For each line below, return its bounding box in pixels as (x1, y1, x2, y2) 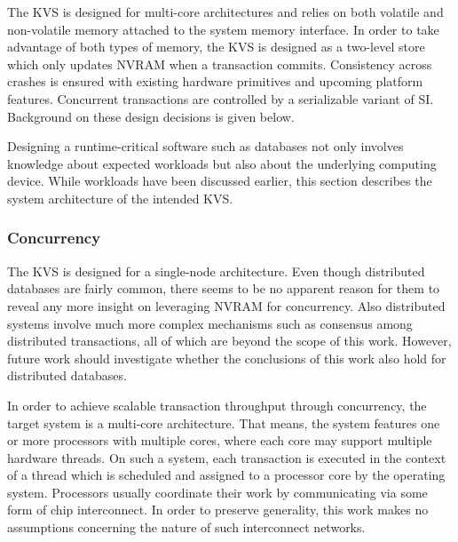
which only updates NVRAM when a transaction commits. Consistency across (7, 54, 432, 73)
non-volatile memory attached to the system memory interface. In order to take (7, 20, 439, 38)
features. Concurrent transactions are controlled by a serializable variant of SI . (7, 89, 434, 108)
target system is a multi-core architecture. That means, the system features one (7, 413, 440, 432)
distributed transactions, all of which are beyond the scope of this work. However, (7, 331, 452, 350)
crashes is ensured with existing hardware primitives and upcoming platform (7, 72, 423, 91)
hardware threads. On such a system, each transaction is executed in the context (7, 448, 446, 466)
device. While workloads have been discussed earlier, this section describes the (7, 171, 432, 190)
